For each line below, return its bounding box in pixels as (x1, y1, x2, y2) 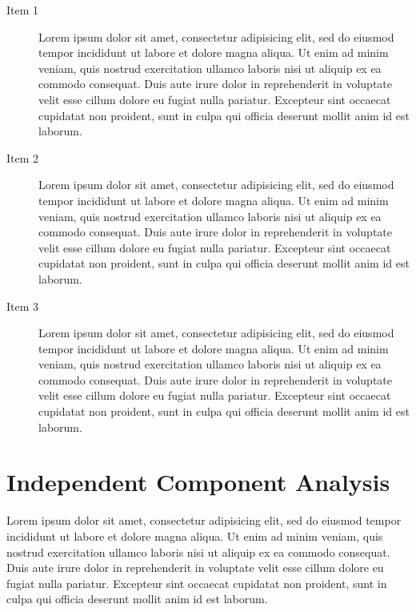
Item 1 (6, 2, 39, 18)
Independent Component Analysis (6, 465, 390, 498)
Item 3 (6, 297, 39, 314)
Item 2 (6, 149, 39, 166)
